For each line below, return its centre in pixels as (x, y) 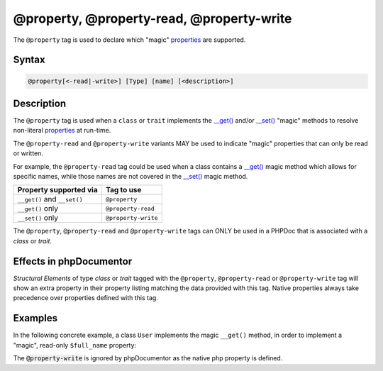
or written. (28, 153)
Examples (35, 318)
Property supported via (58, 190)
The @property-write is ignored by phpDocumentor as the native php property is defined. (148, 358)
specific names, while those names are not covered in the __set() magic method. (131, 176)
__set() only (38, 218)
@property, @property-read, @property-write (152, 18)
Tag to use (123, 190)
